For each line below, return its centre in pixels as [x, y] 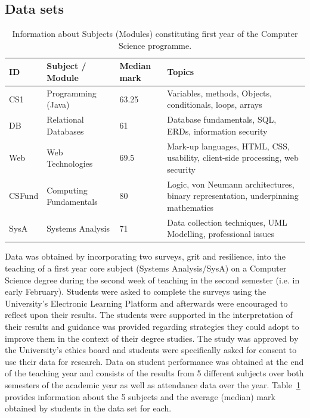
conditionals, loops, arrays [215, 104]
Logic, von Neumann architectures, [231, 184]
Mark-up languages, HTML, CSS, [228, 146]
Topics [181, 72]
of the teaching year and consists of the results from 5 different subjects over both [154, 373]
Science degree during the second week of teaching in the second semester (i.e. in [152, 280]
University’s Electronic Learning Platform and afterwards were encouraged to [146, 303]
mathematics [190, 207]
